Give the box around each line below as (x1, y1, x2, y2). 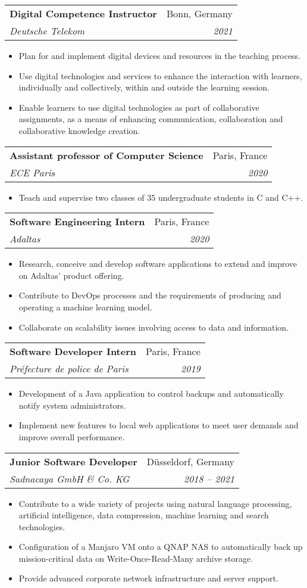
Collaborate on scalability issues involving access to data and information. (18, 321, 289, 333)
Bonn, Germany (166, 7, 233, 20)
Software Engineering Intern (10, 214, 145, 229)
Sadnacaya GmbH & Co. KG (10, 471, 130, 486)
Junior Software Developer (10, 454, 137, 468)
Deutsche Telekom (10, 24, 85, 38)
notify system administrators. (18, 399, 126, 411)
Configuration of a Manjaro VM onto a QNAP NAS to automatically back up (18, 540, 303, 553)
